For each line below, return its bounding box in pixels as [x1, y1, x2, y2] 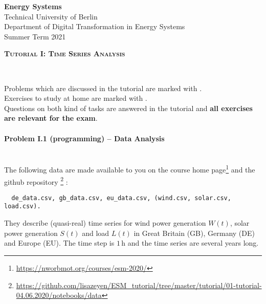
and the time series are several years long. [127, 237, 259, 248]
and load [82, 227, 109, 238]
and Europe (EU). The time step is [4, 237, 115, 248]
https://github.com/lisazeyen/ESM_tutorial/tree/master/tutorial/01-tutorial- [16, 279, 262, 290]
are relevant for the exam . [4, 113, 98, 123]
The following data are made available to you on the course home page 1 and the [4, 163, 255, 175]
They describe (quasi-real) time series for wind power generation [4, 218, 206, 228]
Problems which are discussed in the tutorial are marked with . [4, 82, 202, 93]
